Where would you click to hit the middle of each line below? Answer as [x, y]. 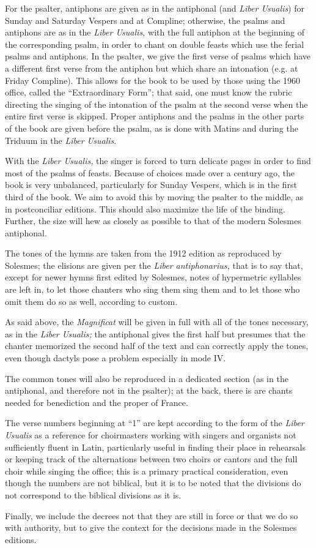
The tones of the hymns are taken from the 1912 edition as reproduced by [143, 253]
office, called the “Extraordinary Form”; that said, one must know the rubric [149, 92]
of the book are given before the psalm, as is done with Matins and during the [152, 128]
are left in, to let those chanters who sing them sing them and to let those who [152, 289]
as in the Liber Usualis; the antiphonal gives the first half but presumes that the [155, 333]
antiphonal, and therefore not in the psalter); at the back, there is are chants [149, 390]
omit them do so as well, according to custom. [91, 301]
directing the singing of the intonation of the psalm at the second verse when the [156, 104]
